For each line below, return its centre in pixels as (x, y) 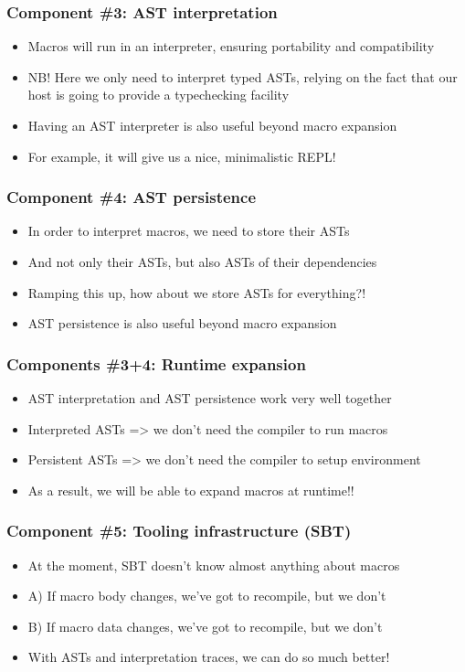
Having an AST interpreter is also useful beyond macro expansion (212, 125)
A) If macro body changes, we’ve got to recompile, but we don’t (207, 596)
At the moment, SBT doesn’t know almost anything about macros (214, 565)
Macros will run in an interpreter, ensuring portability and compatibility (231, 46)
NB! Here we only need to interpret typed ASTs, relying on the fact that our (243, 76)
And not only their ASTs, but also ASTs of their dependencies (202, 261)
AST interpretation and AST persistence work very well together (210, 398)
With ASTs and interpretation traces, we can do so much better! (209, 657)
